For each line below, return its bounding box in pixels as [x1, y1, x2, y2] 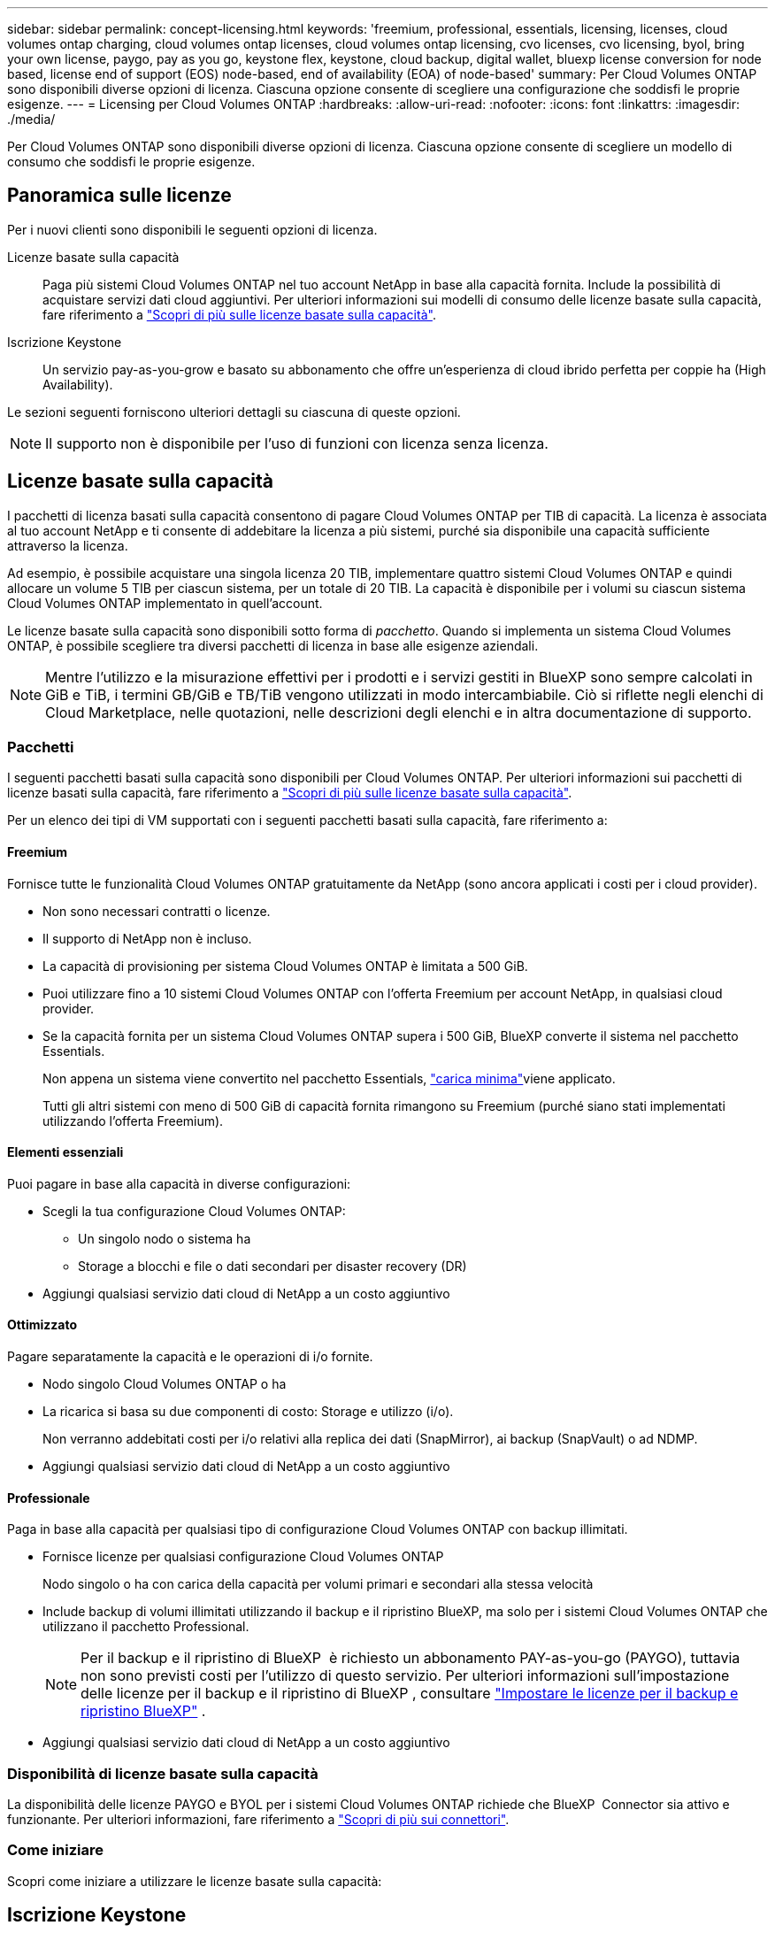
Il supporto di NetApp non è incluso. [42, 930, 252, 946]
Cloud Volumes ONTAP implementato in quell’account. [7, 595, 323, 611]
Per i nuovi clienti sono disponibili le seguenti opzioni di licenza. [7, 221, 378, 237]
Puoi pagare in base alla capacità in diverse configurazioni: [7, 1175, 351, 1191]
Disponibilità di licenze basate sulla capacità [7, 1764, 318, 1783]
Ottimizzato [7, 1317, 77, 1333]
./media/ [7, 112, 56, 127]
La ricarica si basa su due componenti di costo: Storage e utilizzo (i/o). [42, 1404, 454, 1420]
